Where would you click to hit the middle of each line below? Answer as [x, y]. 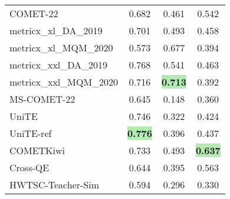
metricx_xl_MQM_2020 [61, 48]
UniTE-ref [31, 133]
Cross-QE [29, 167]
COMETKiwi [37, 150]
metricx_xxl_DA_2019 [59, 65]
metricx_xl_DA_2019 [56, 30]
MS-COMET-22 [42, 99]
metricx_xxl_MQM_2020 [64, 82]
